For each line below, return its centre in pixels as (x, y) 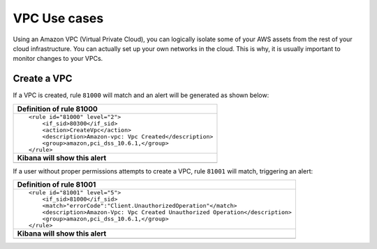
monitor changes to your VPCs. (58, 59)
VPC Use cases (58, 18)
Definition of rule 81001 (57, 185)
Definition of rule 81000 (57, 108)
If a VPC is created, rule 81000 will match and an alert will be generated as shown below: (141, 95)
